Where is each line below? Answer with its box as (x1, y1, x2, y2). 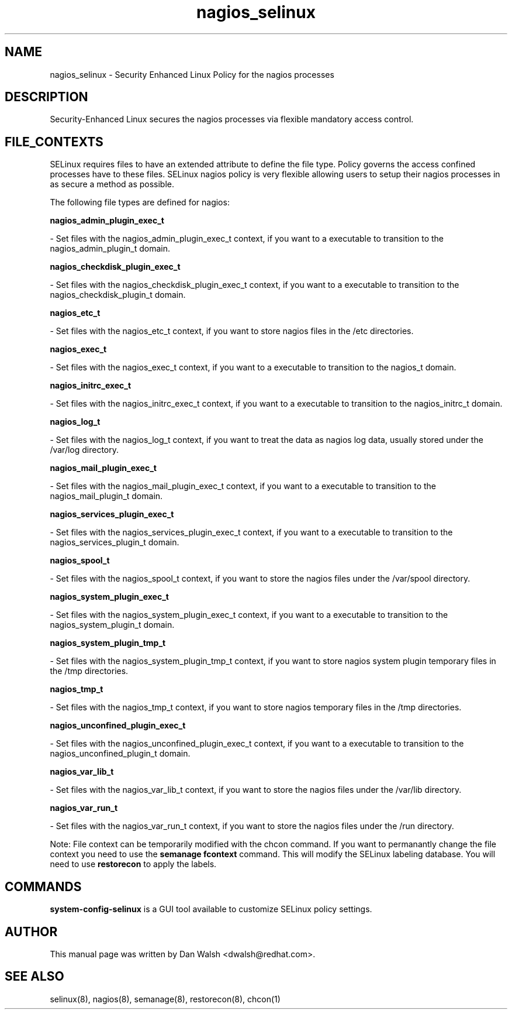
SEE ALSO (5, 969, 64, 984)
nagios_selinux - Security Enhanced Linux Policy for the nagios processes (50, 69, 334, 80)
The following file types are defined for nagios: (50, 197, 230, 208)
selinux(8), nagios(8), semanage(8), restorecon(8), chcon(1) (50, 994, 281, 1004)
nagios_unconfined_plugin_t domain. (50, 748, 191, 759)
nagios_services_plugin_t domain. (50, 537, 179, 548)
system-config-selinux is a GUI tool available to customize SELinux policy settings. (50, 904, 372, 915)
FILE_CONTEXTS (5, 134, 103, 149)
